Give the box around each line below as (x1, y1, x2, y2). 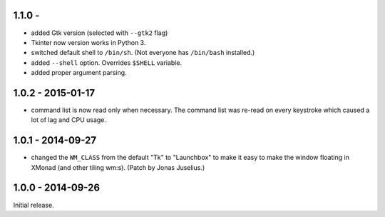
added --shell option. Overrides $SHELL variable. (31, 58, 183, 67)
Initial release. (13, 201, 54, 209)
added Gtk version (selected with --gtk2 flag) (31, 29, 168, 37)
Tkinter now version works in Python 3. (31, 38, 146, 46)
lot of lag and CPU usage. (31, 116, 107, 124)
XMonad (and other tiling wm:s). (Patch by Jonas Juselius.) (31, 163, 205, 171)
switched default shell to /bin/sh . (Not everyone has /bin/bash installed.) (31, 49, 255, 57)
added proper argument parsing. (31, 69, 128, 77)
